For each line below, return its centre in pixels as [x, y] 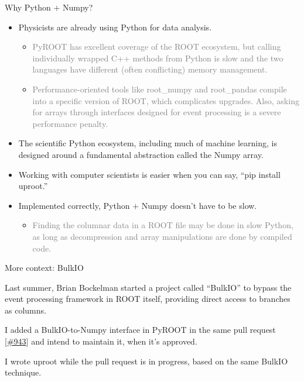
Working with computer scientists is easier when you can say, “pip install [149, 174]
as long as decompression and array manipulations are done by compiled [162, 236]
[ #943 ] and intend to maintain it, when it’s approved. [101, 341]
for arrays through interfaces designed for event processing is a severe [157, 112]
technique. [23, 372]
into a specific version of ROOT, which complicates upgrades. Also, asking [166, 100]
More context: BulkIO [44, 268]
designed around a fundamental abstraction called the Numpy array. [141, 154]
